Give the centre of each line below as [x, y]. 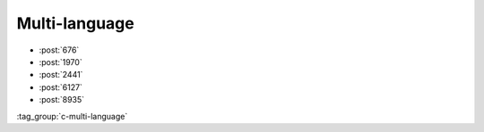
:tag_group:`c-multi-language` [72, 116]
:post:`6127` [60, 87]
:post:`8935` [62, 100]
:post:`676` [59, 50]
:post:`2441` [61, 75]
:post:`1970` [60, 62]
